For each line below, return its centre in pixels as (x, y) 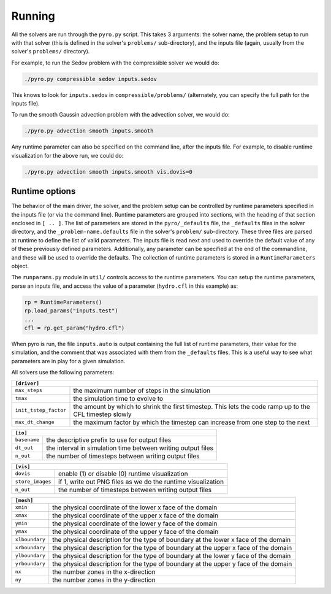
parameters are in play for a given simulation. (68, 361)
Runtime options (44, 191)
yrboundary (30, 564)
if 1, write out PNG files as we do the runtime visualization (141, 482)
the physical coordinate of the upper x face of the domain (135, 515)
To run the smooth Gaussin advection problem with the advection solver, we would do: (120, 115)
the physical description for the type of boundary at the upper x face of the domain (172, 547)
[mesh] (24, 500)
